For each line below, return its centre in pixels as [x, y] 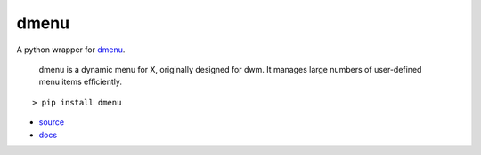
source [52, 122]
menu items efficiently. [81, 82]
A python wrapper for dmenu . [71, 50]
